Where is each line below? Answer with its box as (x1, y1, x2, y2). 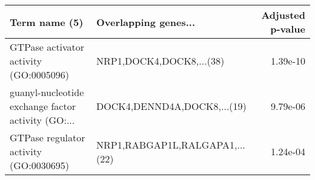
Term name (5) (10, 14, 84, 29)
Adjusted (261, 8, 305, 22)
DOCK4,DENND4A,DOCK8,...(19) (96, 99, 247, 113)
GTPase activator (10, 40, 85, 54)
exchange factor (10, 99, 76, 113)
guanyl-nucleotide (10, 85, 84, 99)
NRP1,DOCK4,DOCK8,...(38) (96, 54, 225, 68)
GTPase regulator (10, 130, 85, 144)
